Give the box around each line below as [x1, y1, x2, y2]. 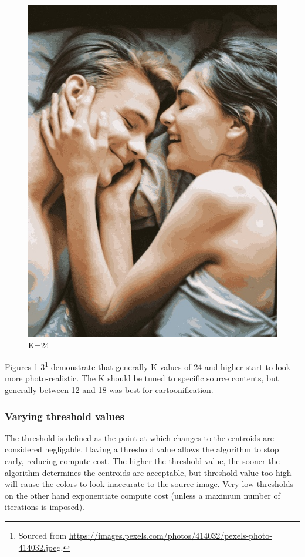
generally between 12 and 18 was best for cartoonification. [5, 384, 213, 396]
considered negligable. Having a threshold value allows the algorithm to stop [5, 443, 279, 455]
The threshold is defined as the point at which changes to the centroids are [5, 431, 274, 444]
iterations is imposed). [5, 501, 84, 513]
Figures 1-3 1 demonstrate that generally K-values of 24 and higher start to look [5, 359, 291, 373]
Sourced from [18, 529, 67, 542]
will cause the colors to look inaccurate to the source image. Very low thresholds [5, 478, 294, 490]
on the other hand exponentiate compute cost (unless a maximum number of [5, 489, 280, 501]
